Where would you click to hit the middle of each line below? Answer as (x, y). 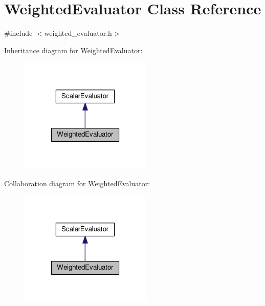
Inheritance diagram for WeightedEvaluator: (73, 50)
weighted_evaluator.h (78, 33)
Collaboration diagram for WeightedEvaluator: (77, 183)
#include (18, 33)
